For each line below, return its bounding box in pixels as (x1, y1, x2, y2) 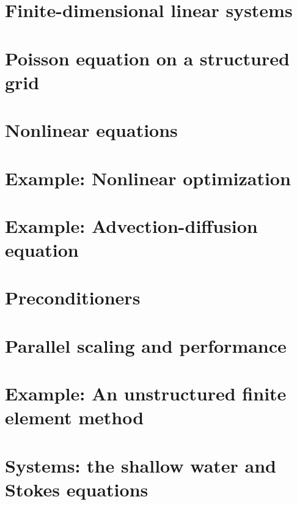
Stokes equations (5, 476, 148, 501)
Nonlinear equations (5, 117, 178, 142)
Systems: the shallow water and (5, 452, 276, 477)
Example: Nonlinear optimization (5, 165, 291, 190)
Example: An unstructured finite (5, 381, 287, 406)
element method (5, 405, 144, 430)
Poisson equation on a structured (5, 45, 290, 70)
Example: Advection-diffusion (5, 213, 258, 238)
